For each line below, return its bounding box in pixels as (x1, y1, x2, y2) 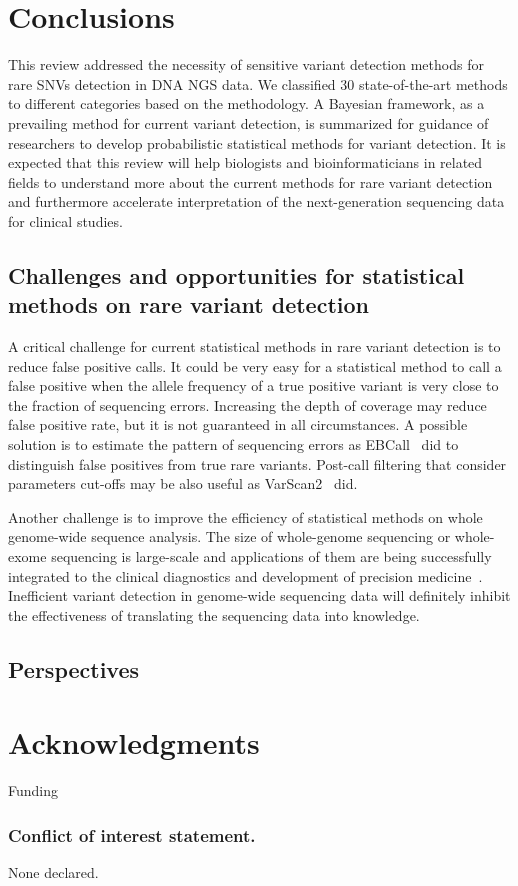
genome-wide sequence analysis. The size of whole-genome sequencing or (8, 526, 451, 547)
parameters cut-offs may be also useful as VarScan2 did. (8, 473, 358, 494)
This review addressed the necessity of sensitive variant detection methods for (8, 54, 484, 75)
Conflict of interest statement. (8, 822, 256, 847)
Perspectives (8, 653, 140, 684)
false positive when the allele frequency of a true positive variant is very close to (8, 375, 499, 396)
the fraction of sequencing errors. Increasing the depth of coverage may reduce (8, 394, 487, 415)
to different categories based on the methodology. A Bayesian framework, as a (8, 93, 485, 114)
